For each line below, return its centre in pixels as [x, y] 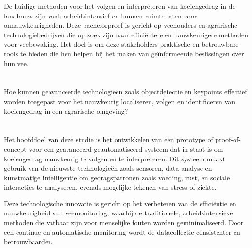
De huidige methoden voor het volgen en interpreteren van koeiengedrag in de [120, 6]
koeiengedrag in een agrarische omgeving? [66, 111]
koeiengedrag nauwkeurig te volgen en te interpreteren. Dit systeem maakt [115, 158]
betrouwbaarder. [28, 241]
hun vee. [16, 63]
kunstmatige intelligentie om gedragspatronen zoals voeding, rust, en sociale [117, 177]
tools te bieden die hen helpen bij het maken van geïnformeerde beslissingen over [124, 53]
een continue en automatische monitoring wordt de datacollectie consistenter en [122, 232]
